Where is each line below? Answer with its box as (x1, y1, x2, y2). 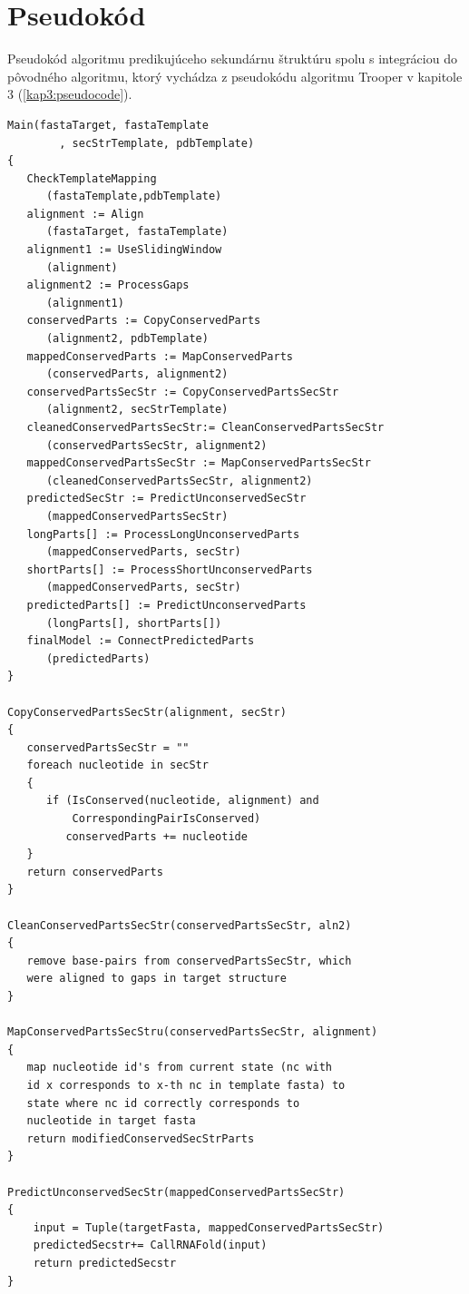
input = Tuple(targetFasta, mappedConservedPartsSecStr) (33, 1220, 385, 1234)
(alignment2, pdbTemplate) (45, 332, 209, 346)
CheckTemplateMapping (26, 172, 157, 185)
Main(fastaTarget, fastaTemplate (7, 118, 209, 132)
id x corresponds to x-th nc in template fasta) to (26, 1078, 346, 1092)
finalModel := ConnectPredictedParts (26, 634, 255, 648)
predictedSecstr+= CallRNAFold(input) (33, 1239, 268, 1252)
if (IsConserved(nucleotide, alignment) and (45, 794, 319, 808)
